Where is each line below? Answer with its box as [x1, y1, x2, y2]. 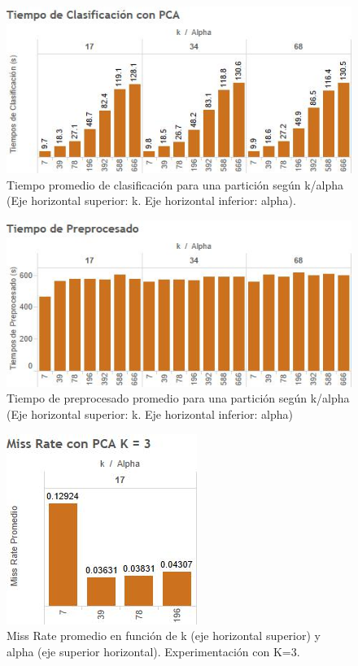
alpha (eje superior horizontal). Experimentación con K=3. [7, 642, 300, 659]
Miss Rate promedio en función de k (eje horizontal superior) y [7, 627, 321, 644]
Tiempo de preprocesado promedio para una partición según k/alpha [7, 390, 350, 407]
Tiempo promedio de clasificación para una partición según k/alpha [7, 176, 344, 193]
